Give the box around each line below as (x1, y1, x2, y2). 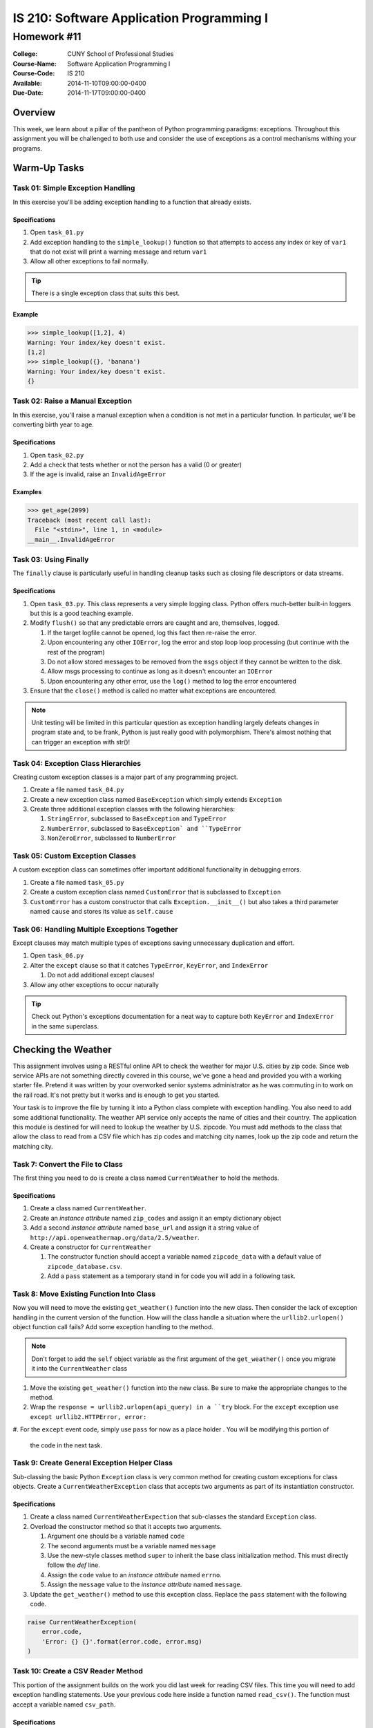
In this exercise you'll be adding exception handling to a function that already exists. (12, 198, 252, 206)
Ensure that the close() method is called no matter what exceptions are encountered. (30, 686, 277, 695)
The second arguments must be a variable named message (47, 1541, 216, 1550)
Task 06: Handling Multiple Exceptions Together (12, 924, 178, 934)
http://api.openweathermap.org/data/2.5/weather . (30, 1233, 200, 1241)
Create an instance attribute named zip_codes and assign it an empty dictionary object (30, 1214, 282, 1222)
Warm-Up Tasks (12, 162, 84, 174)
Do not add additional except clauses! (47, 971, 155, 979)
